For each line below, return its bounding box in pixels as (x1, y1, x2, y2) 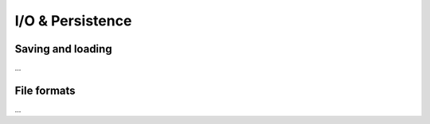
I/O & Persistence (14, 12, 132, 29)
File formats (14, 83, 76, 97)
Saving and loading (14, 42, 112, 56)
